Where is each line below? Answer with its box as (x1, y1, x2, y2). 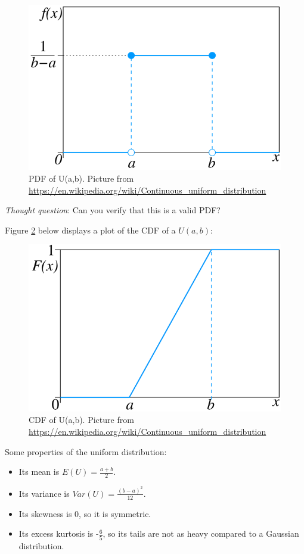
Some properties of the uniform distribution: (5, 445, 167, 457)
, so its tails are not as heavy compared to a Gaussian (103, 527, 299, 540)
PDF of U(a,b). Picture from (29, 172, 134, 184)
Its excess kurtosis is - (18, 527, 99, 540)
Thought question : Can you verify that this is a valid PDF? (5, 204, 221, 216)
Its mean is (18, 465, 60, 478)
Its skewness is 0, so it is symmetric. (18, 507, 151, 519)
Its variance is (18, 487, 70, 499)
